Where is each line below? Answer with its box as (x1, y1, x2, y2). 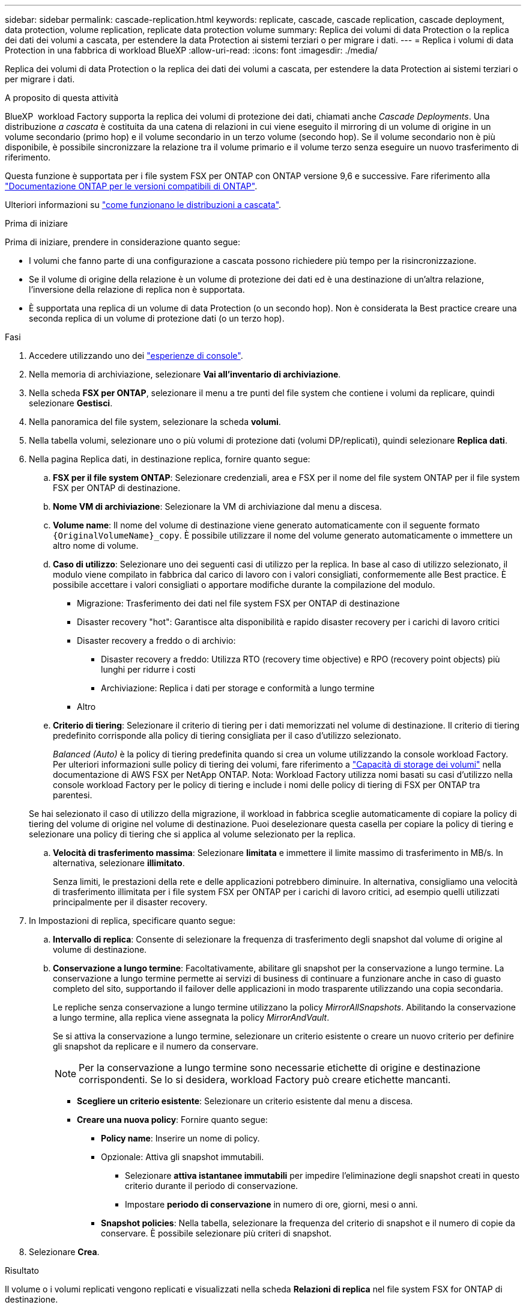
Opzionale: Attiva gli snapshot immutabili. (101, 1152, 264, 1162)
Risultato (5, 1265, 40, 1276)
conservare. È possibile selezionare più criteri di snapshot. (101, 1228, 332, 1238)
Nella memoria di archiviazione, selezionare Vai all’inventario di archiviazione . (29, 369, 341, 379)
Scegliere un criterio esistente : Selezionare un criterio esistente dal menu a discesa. (77, 1096, 413, 1106)
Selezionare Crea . (29, 1247, 100, 1257)
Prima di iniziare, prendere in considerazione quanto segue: (5, 237, 240, 247)
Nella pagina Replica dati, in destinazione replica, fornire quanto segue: (29, 454, 310, 464)
